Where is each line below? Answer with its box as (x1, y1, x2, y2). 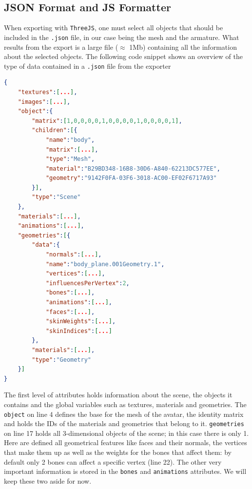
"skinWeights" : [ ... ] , (45, 318, 116, 325)
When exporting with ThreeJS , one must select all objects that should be (4, 22, 223, 33)
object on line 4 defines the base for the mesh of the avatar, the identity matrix (4, 409, 244, 419)
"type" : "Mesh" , (45, 156, 95, 163)
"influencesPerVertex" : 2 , (45, 279, 130, 287)
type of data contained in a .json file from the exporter (4, 60, 171, 71)
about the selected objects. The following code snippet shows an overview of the (4, 51, 243, 61)
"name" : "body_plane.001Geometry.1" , (45, 260, 165, 268)
